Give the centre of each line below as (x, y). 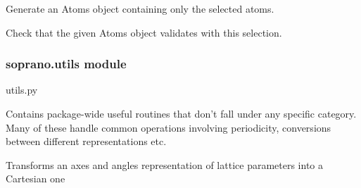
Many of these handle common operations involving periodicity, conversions (169, 127)
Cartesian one (36, 178)
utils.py (22, 90)
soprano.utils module (66, 64)
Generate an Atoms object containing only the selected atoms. (140, 8)
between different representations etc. (86, 141)
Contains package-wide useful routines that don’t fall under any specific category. (181, 113)
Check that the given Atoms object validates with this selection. (144, 32)
